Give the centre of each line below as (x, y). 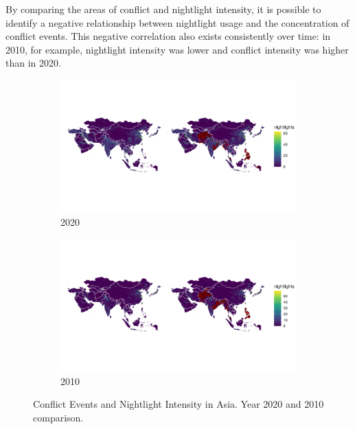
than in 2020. (33, 63)
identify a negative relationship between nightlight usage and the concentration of (177, 22)
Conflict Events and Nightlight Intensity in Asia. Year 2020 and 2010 (179, 404)
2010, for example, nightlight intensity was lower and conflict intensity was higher (177, 49)
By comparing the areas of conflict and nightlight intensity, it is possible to (163, 9)
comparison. (58, 417)
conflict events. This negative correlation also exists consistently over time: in (168, 36)
